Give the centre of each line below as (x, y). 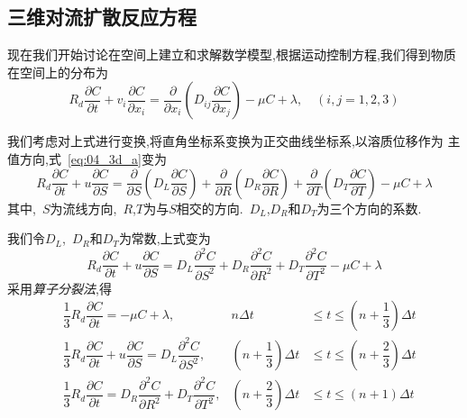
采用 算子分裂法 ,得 (60, 288)
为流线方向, (83, 208)
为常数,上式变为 (165, 238)
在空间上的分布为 (58, 72)
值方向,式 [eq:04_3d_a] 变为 (87, 158)
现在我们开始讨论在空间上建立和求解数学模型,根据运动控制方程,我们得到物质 (232, 55)
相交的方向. (210, 208)
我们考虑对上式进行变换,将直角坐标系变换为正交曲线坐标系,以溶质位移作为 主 (234, 141)
